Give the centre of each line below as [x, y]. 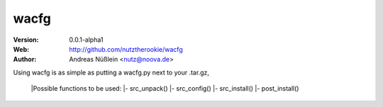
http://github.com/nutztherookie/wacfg [126, 49]
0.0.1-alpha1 [86, 40]
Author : [25, 60]
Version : [26, 40]
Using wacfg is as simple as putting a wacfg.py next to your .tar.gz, [111, 72]
